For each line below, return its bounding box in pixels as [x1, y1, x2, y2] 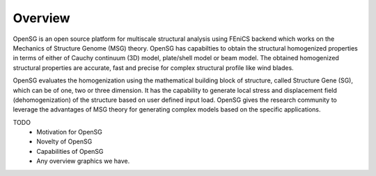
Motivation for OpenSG [36, 128, 102, 137]
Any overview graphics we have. [36, 157, 130, 166]
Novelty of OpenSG [36, 137, 93, 146]
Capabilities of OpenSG [36, 147, 104, 155]
